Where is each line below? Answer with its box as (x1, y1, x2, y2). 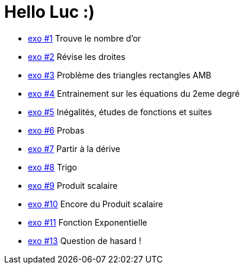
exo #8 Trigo (28, 162, 78, 172)
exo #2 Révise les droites (28, 51, 126, 62)
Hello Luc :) (4, 2, 95, 22)
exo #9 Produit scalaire (28, 180, 118, 191)
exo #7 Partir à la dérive (28, 143, 120, 154)
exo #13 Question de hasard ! (28, 235, 142, 246)
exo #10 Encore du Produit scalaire (28, 198, 163, 209)
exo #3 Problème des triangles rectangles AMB (28, 69, 211, 80)
